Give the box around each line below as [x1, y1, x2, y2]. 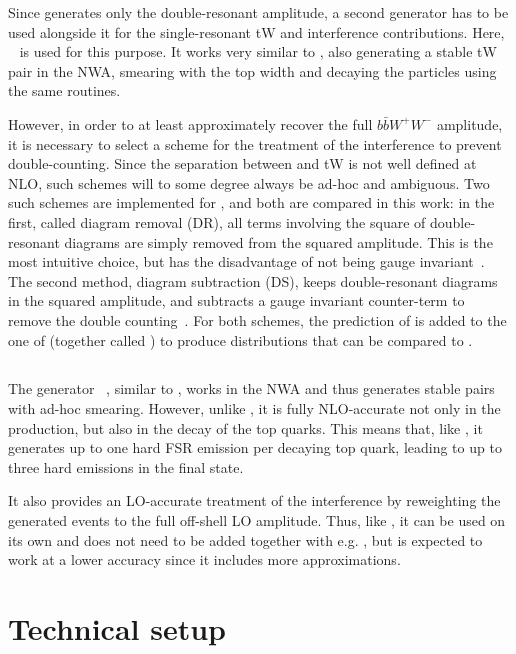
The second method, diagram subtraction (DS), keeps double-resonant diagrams [8, 270, 498, 291]
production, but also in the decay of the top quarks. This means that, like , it [8, 417, 483, 438]
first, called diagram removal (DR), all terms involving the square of [8, 211, 426, 232]
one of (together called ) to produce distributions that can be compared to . [8, 329, 473, 350]
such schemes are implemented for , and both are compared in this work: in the [8, 192, 495, 213]
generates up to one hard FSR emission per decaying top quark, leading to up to [8, 437, 502, 458]
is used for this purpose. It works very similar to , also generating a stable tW [19, 41, 497, 62]
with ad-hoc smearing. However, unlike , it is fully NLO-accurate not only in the [8, 398, 501, 419]
